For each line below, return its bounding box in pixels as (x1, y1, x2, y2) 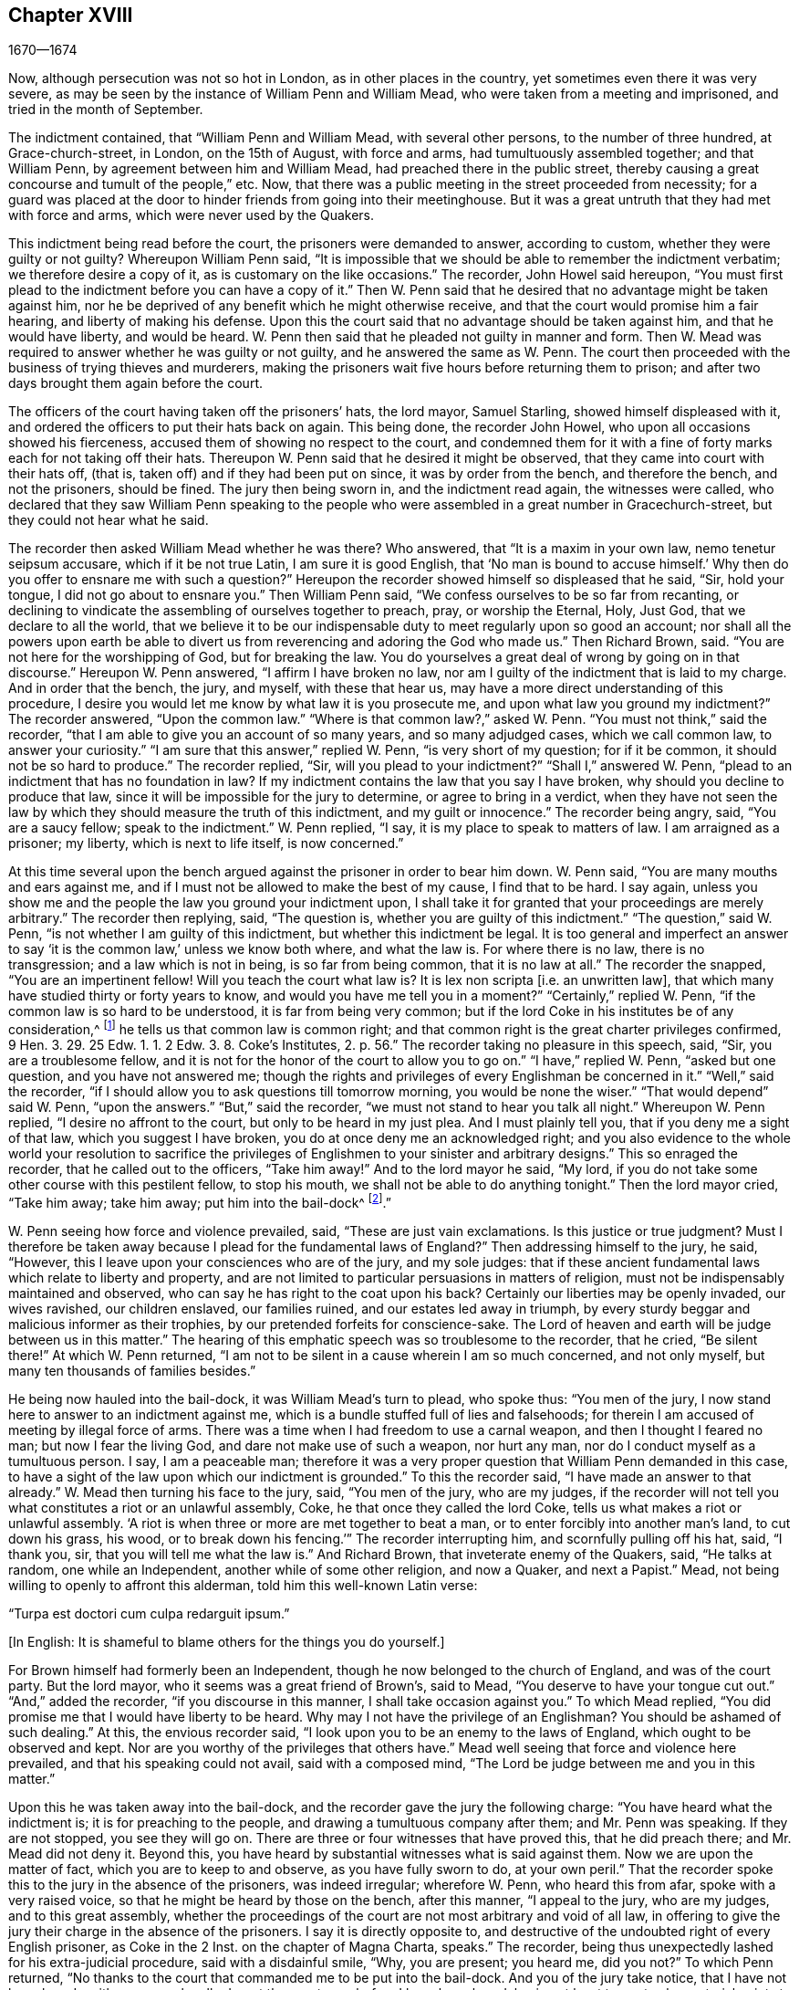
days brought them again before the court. (8, 375, 263, 392)
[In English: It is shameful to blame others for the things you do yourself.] (8, 1633, 445, 1650)
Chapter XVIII (8, 4, 133, 26)
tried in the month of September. (8, 101, 203, 118)
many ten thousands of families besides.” (8, 1362, 256, 1378)
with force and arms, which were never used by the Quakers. (8, 207, 375, 224)
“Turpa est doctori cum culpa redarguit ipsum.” (8, 1605, 290, 1621)
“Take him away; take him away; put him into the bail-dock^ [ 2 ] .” (8, 1192, 391, 1210)
